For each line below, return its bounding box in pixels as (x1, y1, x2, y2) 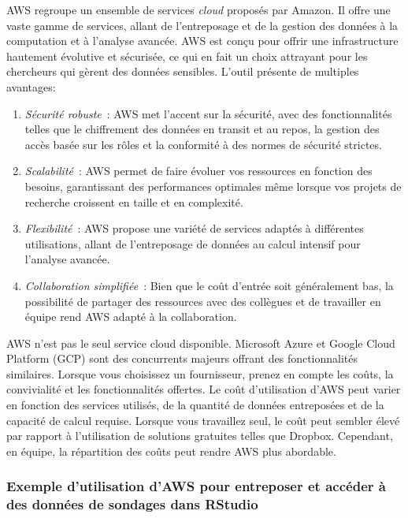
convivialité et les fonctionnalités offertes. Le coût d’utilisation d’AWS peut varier (6, 381, 401, 397)
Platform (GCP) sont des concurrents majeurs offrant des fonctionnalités (6, 350, 358, 367)
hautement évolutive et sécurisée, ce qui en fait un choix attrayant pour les (6, 47, 368, 64)
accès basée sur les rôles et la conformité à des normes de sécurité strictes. (24, 136, 382, 152)
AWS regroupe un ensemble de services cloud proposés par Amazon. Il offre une (6, 2, 391, 17)
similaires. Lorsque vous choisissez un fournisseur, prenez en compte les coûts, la (6, 365, 394, 382)
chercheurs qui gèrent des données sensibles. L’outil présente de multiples (6, 63, 359, 80)
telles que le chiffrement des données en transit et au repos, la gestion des (24, 121, 380, 137)
